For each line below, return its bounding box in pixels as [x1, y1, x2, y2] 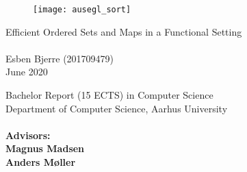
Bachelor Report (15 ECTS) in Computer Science [5, 88, 213, 102]
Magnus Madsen [5, 141, 85, 156]
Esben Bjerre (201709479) [5, 51, 114, 65]
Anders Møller [5, 155, 76, 169]
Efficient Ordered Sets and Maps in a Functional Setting [5, 24, 242, 38]
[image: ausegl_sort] [33, 5, 131, 14]
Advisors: [5, 127, 51, 142]
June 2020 [5, 64, 48, 79]
